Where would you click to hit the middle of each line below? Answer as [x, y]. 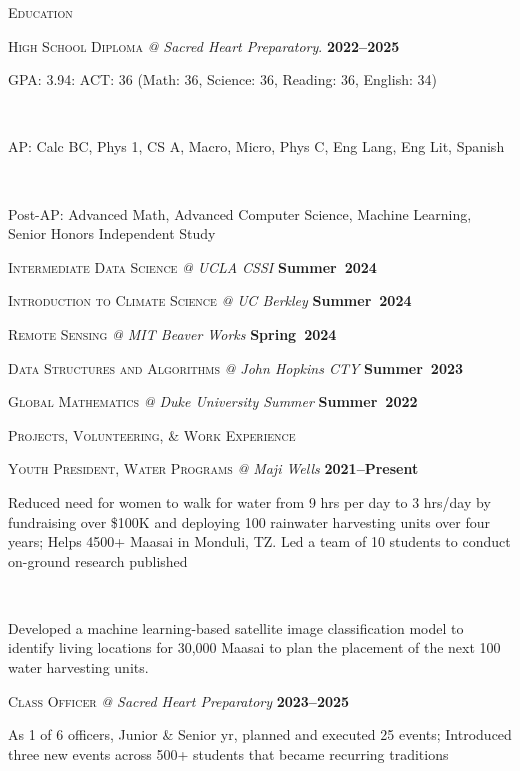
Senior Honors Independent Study [112, 233]
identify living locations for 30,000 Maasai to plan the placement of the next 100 [254, 647]
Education [40, 12]
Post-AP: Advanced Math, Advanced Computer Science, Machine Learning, [240, 213]
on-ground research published [98, 560]
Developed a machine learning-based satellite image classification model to [236, 627]
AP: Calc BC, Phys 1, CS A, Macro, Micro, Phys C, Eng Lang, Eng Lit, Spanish [256, 146]
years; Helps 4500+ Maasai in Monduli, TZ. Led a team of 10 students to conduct [259, 541]
